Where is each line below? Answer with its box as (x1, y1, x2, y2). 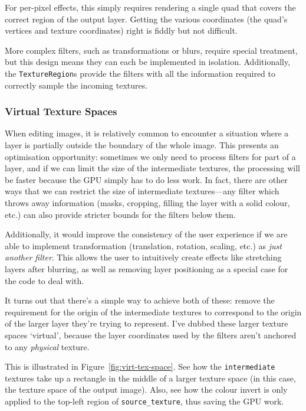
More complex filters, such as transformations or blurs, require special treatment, (5, 44, 298, 56)
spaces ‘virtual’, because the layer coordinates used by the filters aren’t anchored (5, 328, 297, 341)
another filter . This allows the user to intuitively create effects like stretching (5, 251, 282, 263)
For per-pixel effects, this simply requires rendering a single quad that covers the (5, 1, 296, 13)
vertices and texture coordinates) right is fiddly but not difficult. (5, 24, 238, 37)
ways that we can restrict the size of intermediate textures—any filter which (5, 185, 279, 197)
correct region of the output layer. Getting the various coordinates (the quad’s (5, 12, 288, 25)
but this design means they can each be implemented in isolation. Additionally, (5, 56, 291, 68)
